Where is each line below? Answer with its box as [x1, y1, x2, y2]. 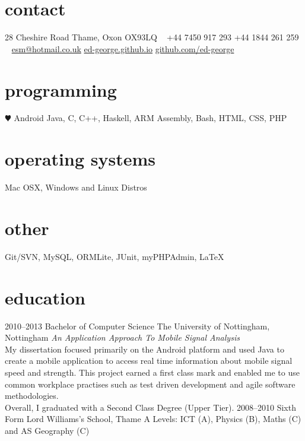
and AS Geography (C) [5, 424, 90, 436]
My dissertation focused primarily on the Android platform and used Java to [5, 342, 284, 355]
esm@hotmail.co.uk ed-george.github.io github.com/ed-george [11, 42, 234, 55]
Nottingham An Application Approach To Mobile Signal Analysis [5, 331, 240, 344]
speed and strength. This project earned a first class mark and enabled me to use [5, 366, 300, 378]
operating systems [5, 147, 155, 171]
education [5, 285, 85, 309]
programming [5, 77, 117, 101]
